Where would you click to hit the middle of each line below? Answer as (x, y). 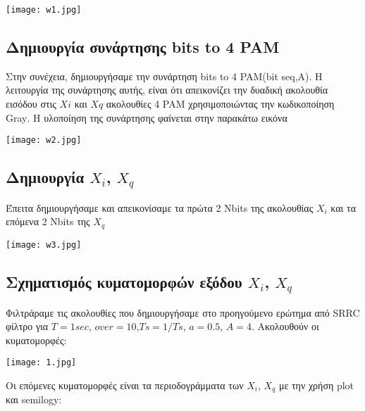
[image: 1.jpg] (41, 363)
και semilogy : (34, 399)
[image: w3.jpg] (44, 245)
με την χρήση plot (316, 385)
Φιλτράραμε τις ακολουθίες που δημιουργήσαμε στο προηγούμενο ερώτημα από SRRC (183, 312)
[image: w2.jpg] (44, 140)
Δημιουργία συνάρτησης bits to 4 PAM (143, 47)
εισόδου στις (31, 104)
